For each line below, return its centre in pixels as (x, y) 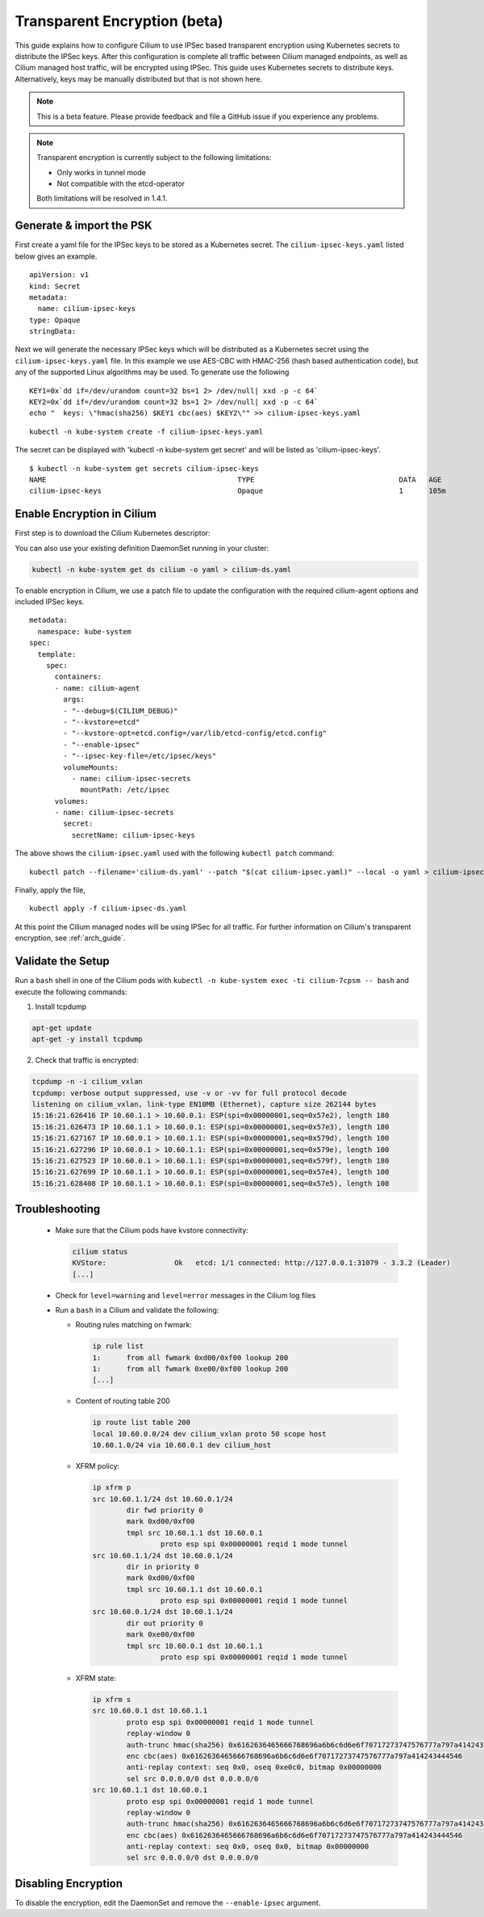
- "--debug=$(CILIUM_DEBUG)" (121, 710)
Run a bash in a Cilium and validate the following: (137, 1310)
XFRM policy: (98, 1466)
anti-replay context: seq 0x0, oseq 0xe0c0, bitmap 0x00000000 (254, 1768)
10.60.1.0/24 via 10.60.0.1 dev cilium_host (182, 1445)
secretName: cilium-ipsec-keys (133, 835)
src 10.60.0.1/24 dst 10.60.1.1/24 (163, 1612)
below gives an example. (56, 256)
